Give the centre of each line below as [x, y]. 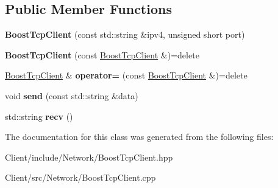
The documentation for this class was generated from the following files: [139, 137]
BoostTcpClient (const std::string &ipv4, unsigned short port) [125, 34]
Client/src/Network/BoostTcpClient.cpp [80, 177]
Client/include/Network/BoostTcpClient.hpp [89, 157]
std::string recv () [39, 116]
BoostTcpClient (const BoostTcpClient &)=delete [102, 54]
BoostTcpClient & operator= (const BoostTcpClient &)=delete [126, 75]
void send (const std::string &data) [72, 95]
